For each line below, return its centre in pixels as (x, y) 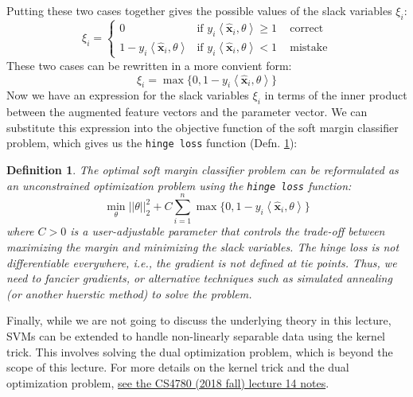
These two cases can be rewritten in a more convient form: (149, 65)
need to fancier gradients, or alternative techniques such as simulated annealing (199, 278)
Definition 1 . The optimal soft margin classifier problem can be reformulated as (203, 169)
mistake (309, 47)
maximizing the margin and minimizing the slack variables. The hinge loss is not (203, 246)
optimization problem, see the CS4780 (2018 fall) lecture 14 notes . (168, 382)
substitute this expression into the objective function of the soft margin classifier (203, 127)
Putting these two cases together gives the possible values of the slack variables (199, 10)
